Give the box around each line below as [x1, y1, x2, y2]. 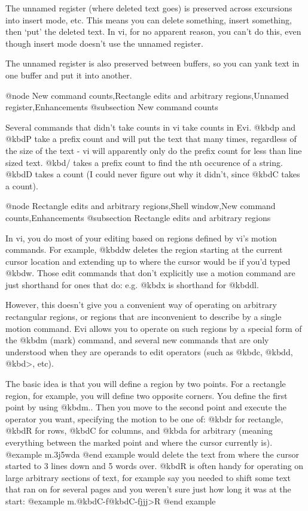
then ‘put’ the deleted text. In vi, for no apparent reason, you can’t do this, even [5, 25, 301, 38]
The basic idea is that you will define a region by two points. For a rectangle [5, 377, 286, 390]
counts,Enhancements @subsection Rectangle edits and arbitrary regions [5, 211, 271, 223]
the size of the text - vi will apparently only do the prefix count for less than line [5, 144, 302, 156]
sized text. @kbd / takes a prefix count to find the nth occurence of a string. [5, 156, 283, 168]
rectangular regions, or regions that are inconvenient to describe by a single [5, 310, 282, 323]
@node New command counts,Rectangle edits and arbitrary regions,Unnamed [5, 89, 289, 101]
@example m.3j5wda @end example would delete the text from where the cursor [5, 447, 299, 460]
